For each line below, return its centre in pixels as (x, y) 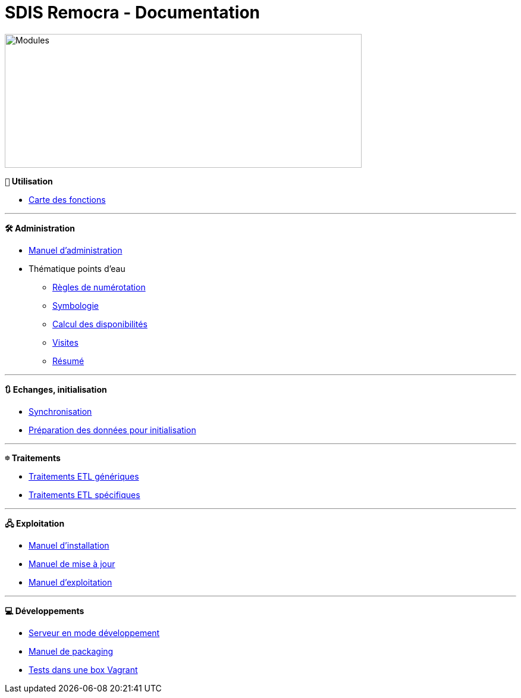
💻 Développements (45, 611)
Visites (65, 342)
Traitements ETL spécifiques (84, 494)
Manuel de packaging (71, 651)
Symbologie (76, 305)
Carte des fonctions (67, 199)
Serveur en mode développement (94, 633)
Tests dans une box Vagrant (83, 669)
